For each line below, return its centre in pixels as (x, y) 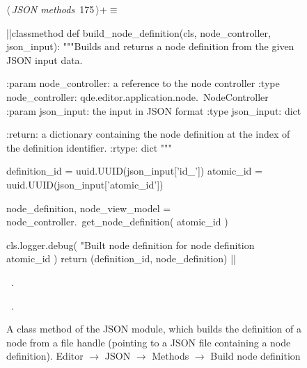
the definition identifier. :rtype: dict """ (89, 147)
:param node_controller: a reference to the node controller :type (143, 83)
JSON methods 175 (53, 9)
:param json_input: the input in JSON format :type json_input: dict (154, 110)
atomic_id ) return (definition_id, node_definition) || (121, 258)
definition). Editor (45, 356)
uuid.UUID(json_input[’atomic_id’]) (85, 184)
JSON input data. (45, 59)
